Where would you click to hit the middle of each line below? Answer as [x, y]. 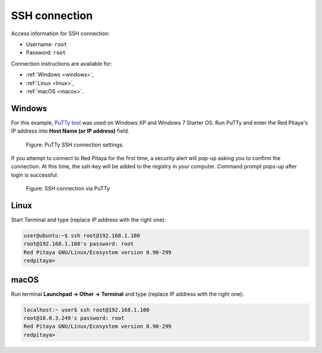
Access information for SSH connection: [60, 33]
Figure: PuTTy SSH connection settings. [75, 145]
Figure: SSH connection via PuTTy [68, 189]
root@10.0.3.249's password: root [74, 318]
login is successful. [35, 175]
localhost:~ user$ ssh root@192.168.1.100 [86, 310]
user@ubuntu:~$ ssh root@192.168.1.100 [82, 236]
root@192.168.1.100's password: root [79, 244]
